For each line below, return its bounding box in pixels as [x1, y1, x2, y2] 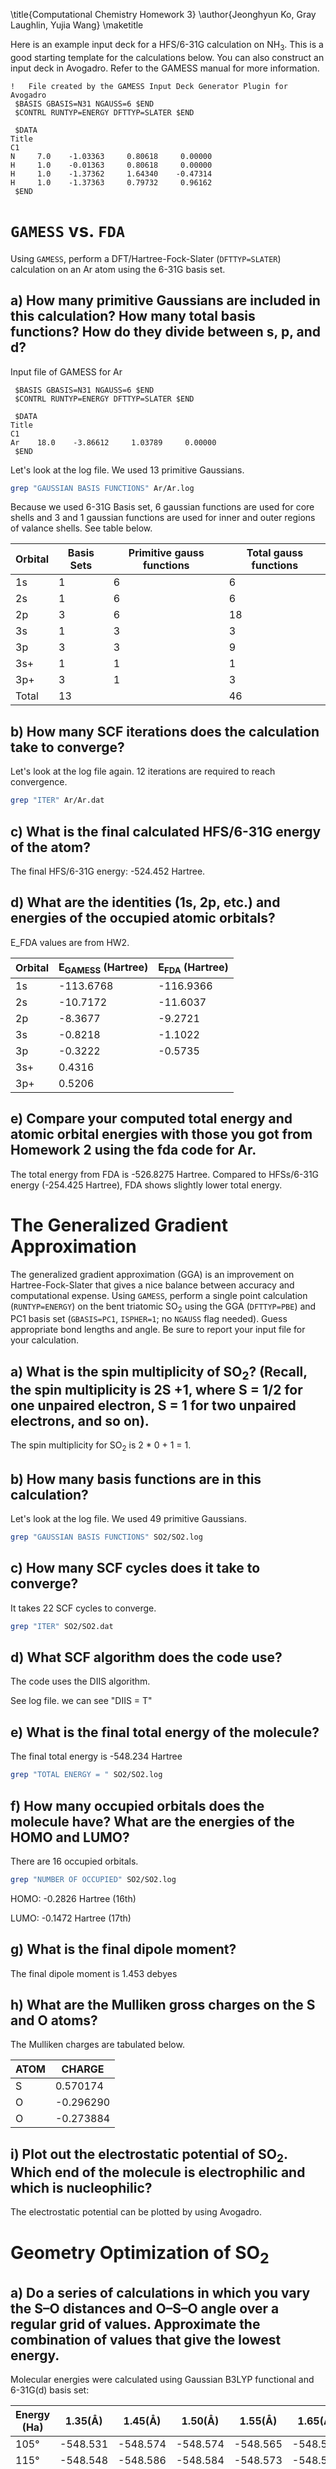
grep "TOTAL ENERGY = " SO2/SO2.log [10, 1770, 163, 1780]
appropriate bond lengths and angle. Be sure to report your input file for [10, 1324, 306, 1336]
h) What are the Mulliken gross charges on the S [10, 1997, 316, 2014]
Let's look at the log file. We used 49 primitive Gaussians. [10, 1513, 247, 1525]
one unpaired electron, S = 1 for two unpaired [10, 1397, 297, 1414]
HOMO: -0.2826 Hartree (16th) [10, 1892, 137, 1904]
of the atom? [10, 839, 91, 856]
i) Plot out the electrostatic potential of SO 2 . [10, 2145, 288, 2166]
